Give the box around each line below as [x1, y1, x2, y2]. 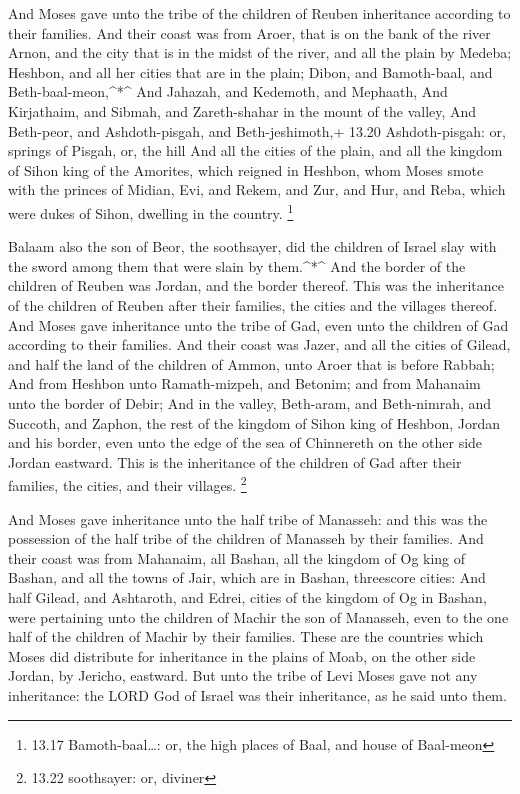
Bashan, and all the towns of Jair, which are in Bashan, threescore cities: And [8, 567, 486, 588]
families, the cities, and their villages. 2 [8, 472, 247, 495]
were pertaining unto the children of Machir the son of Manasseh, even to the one [8, 606, 509, 627]
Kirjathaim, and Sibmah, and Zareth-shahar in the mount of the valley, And [8, 100, 477, 121]
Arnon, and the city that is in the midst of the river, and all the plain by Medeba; [8, 42, 512, 63]
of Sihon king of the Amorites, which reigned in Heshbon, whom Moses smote [8, 159, 484, 180]
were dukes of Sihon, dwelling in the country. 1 [8, 199, 294, 223]
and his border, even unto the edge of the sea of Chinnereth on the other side [8, 432, 483, 453]
